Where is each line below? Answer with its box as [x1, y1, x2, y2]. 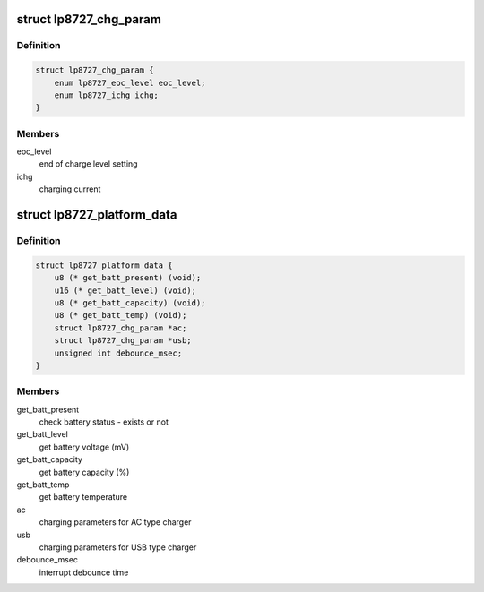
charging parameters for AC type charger [39, 517, 192, 528]
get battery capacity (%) [39, 467, 130, 477]
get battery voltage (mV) [39, 442, 130, 452]
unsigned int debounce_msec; [54, 347, 183, 358]
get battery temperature [39, 492, 128, 502]
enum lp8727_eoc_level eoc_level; [54, 77, 206, 88]
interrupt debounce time [39, 567, 129, 578]
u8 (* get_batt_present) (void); [54, 273, 202, 283]
